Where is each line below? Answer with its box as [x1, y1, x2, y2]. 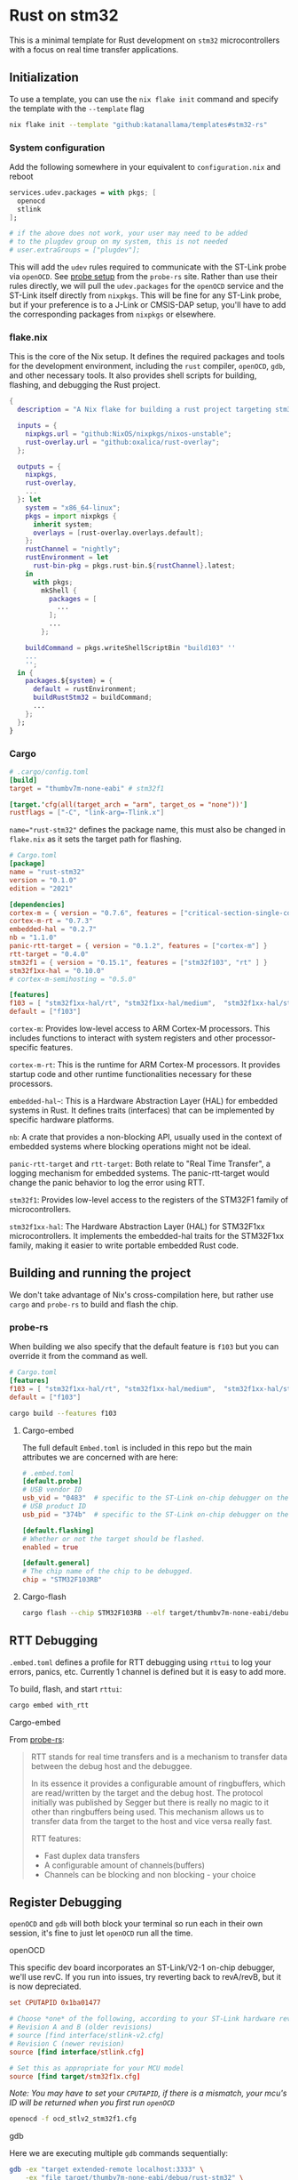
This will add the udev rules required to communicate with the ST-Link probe [9, 261, 286, 272]
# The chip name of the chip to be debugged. [21, 1567, 193, 1576]
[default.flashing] [21, 1526, 95, 1535]
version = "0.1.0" [9, 875, 77, 885]
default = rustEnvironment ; [32, 685, 137, 694]
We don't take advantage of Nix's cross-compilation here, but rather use [9, 1289, 274, 1299]
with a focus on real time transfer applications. [9, 44, 179, 54]
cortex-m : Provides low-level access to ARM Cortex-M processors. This [9, 1024, 271, 1034]
